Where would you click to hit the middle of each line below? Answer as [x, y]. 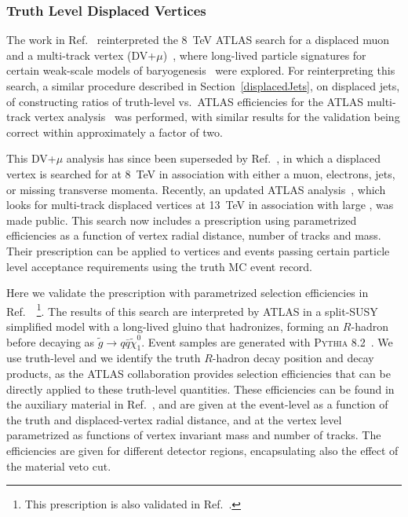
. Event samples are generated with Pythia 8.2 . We [267, 341]
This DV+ [31, 158]
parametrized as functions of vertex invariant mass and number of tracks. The [194, 435]
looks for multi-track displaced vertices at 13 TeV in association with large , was [200, 205]
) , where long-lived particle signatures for [264, 55]
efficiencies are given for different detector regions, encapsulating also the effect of [202, 450]
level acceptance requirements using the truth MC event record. [159, 266]
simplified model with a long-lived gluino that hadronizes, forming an [173, 326]
